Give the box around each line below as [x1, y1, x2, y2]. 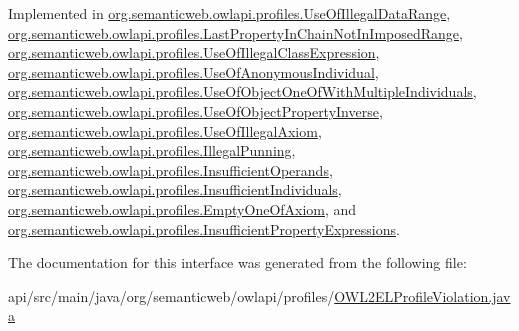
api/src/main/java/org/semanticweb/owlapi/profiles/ [8, 285, 335, 306]
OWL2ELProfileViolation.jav [334, 285, 511, 306]
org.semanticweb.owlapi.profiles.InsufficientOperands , [8, 159, 333, 180]
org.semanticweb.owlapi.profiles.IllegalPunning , [8, 140, 296, 161]
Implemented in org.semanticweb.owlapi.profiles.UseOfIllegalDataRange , [8, 3, 451, 23]
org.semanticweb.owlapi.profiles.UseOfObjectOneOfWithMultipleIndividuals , [8, 81, 477, 102]
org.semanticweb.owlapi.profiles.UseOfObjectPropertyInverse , [8, 100, 383, 121]
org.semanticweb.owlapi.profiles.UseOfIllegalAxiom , [8, 120, 322, 141]
